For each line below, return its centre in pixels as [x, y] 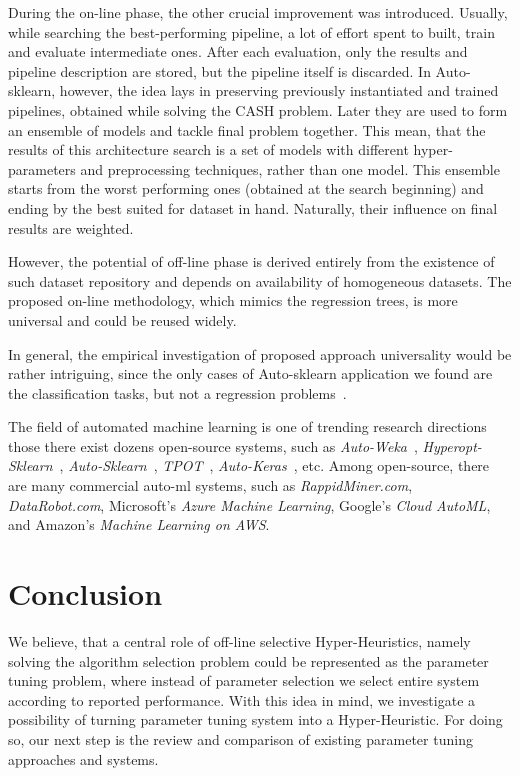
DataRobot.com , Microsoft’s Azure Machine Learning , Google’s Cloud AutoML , [249, 504]
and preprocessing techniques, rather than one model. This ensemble [290, 168]
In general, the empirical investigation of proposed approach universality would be [260, 353]
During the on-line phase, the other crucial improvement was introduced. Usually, [258, 12]
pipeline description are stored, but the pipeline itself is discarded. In [219, 70]
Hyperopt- [452, 445]
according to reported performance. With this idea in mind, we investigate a [242, 699]
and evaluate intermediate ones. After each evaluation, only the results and [238, 51]
